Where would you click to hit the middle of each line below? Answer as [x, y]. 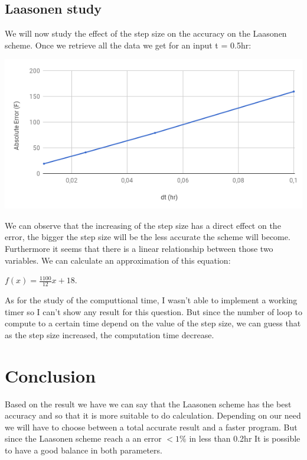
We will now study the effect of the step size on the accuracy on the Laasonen [146, 33]
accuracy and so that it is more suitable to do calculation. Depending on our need [153, 415]
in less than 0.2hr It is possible [245, 438]
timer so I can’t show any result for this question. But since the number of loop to [154, 311]
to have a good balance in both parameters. [84, 450]
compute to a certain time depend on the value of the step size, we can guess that [153, 323]
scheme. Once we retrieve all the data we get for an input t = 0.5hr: [128, 45]
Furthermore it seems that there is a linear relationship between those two [139, 249]
